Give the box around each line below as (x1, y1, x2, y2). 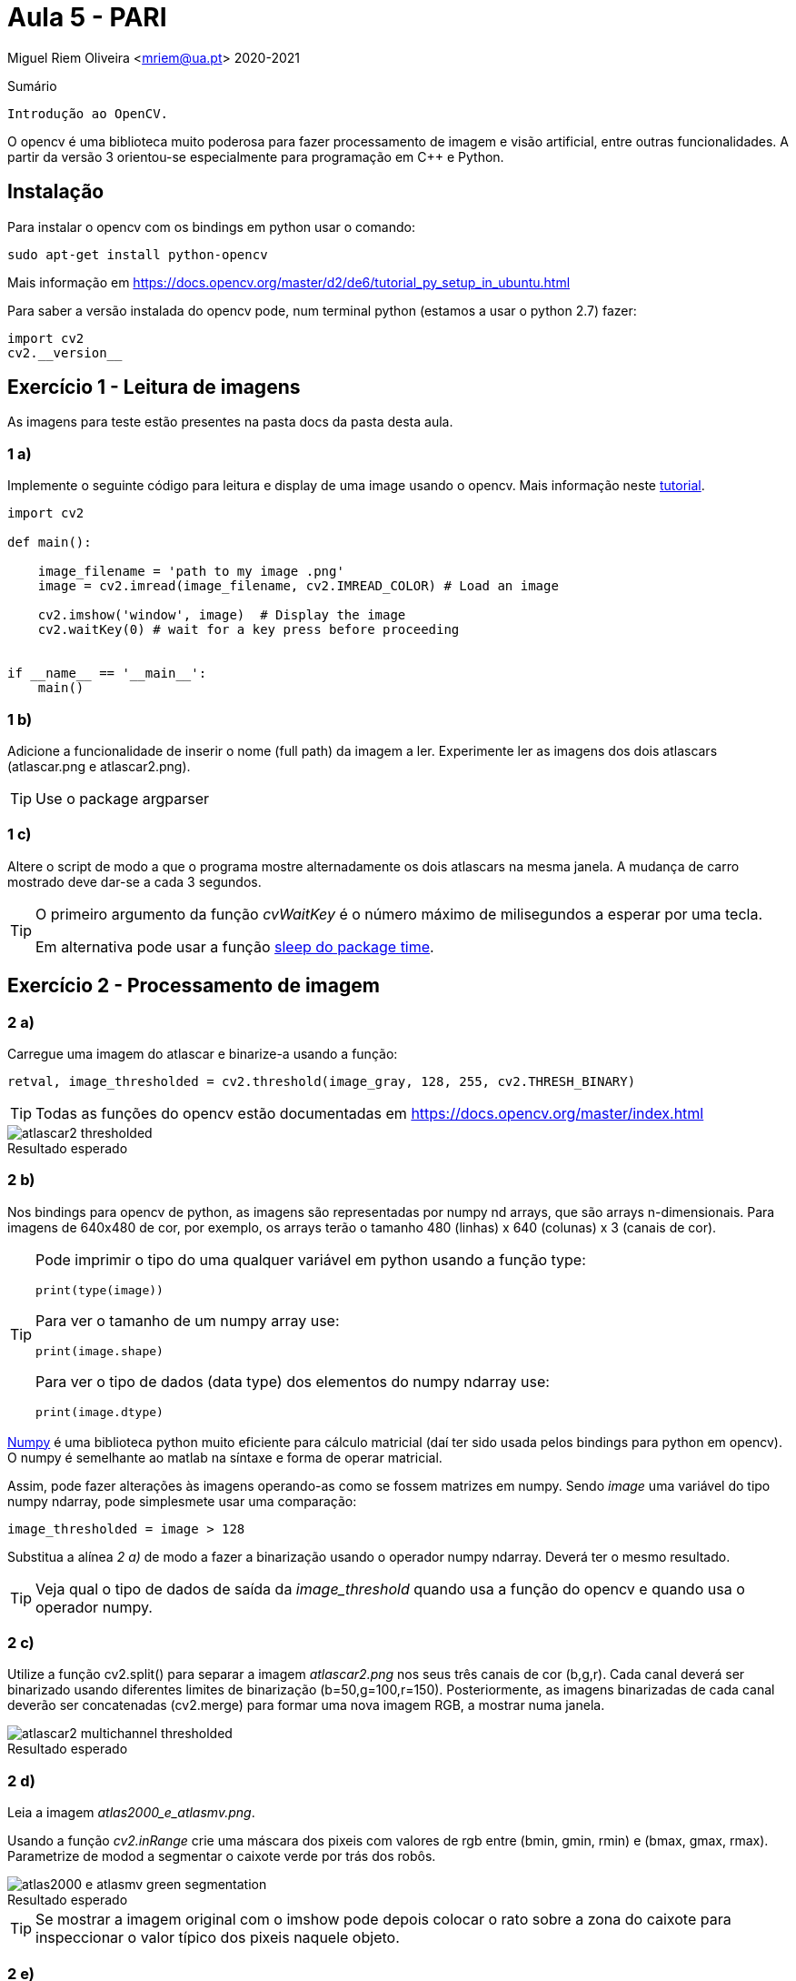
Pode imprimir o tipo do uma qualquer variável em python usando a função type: (35, 1250, 586, 1269)
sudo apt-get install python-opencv (7, 246, 268, 262)
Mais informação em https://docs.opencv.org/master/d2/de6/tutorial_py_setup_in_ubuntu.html (7, 274, 571, 290)
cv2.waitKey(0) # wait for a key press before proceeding (37, 622, 460, 638)
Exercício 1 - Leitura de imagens (7, 376, 301, 399)
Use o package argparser (35, 789, 210, 808)
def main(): (7, 535, 92, 550)
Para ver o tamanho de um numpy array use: (35, 1311, 340, 1330)
